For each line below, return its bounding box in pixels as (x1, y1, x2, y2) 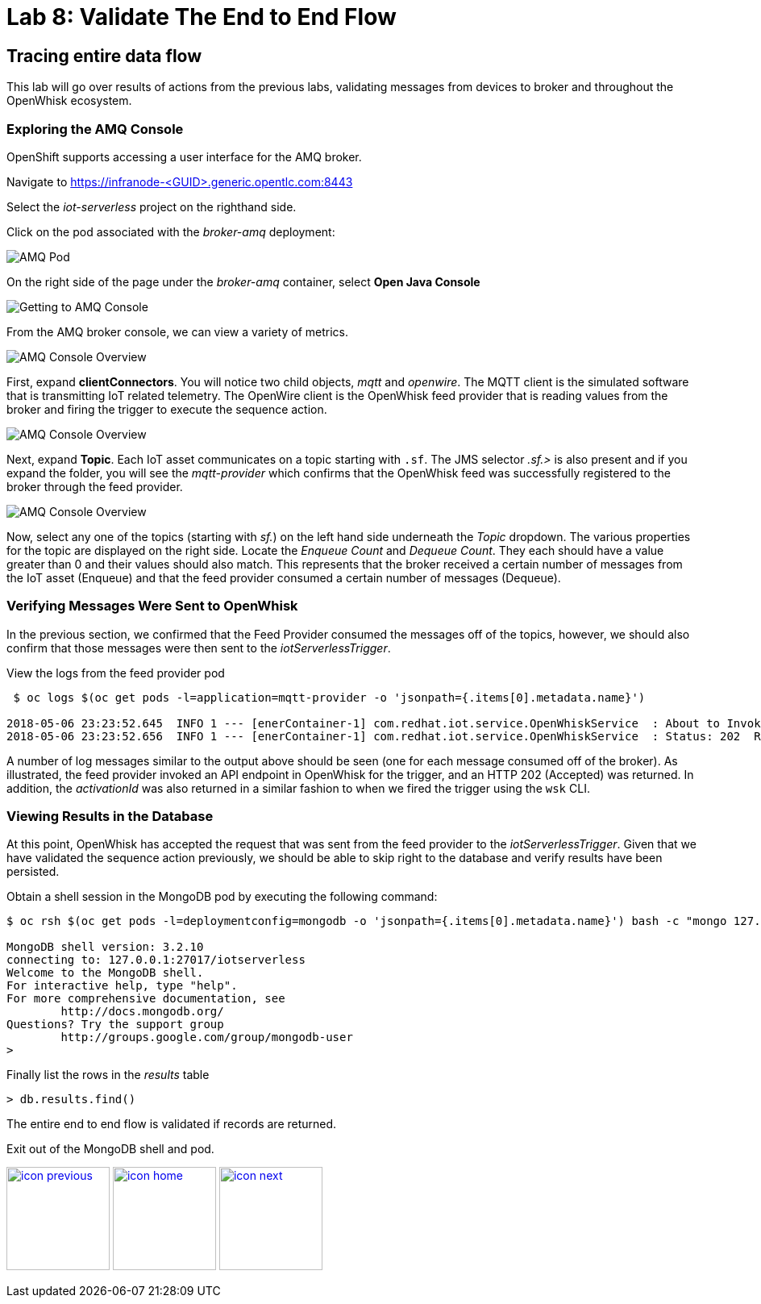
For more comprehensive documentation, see (6, 992, 285, 1006)
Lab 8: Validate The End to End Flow (6, 3, 397, 31)
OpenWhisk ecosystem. (6, 94, 132, 108)
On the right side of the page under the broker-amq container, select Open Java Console (6, 274, 480, 289)
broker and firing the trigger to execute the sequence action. (6, 402, 327, 416)
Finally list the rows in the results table (6, 1068, 210, 1082)
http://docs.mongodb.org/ (60, 1005, 224, 1019)
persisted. (6, 864, 60, 879)
